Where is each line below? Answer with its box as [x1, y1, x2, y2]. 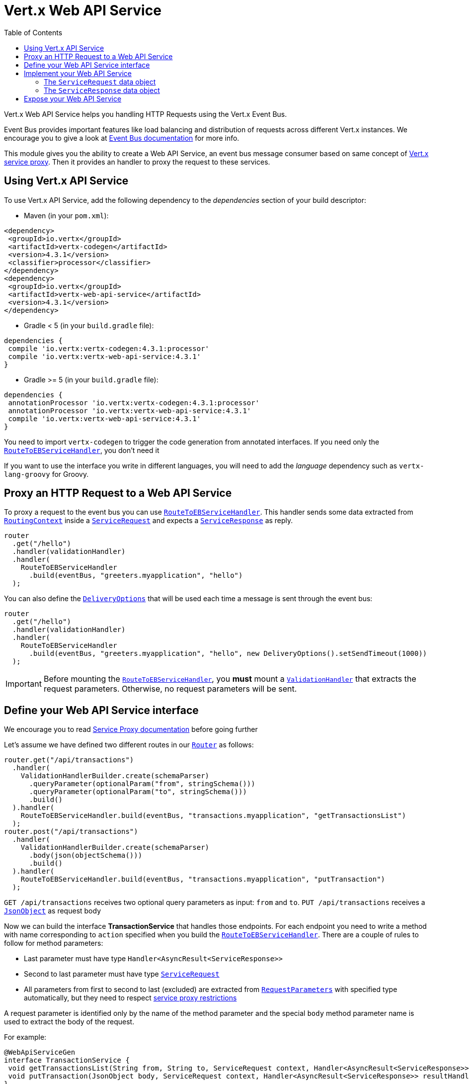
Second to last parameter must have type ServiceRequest [24, 970, 220, 979]
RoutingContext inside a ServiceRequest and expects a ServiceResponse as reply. [4, 516, 293, 525]
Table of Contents [4, 28, 63, 37]
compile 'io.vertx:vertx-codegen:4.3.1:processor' [8, 344, 210, 353]
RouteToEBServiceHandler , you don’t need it [4, 446, 159, 454]
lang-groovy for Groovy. [4, 469, 89, 478]
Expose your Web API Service [24, 94, 122, 103]
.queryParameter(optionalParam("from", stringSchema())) [29, 780, 255, 788]
